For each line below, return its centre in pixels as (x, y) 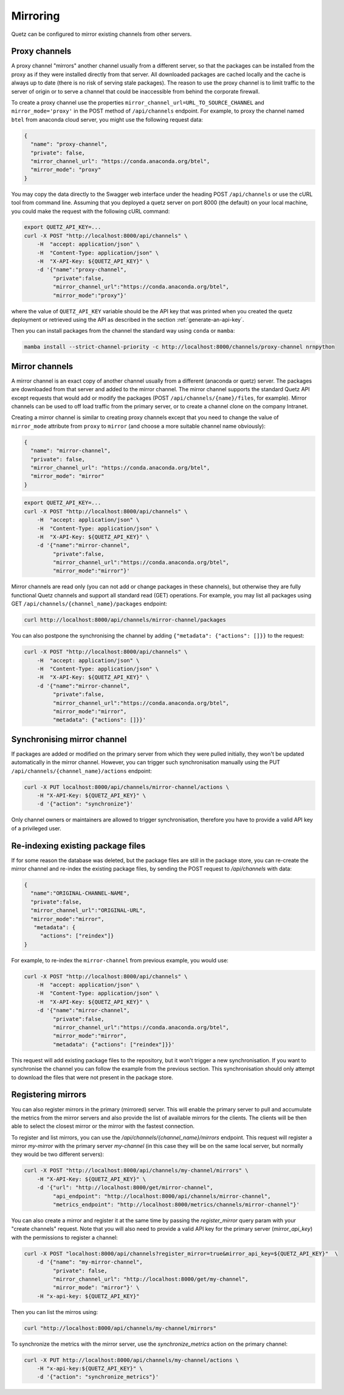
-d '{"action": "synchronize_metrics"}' (98, 1377)
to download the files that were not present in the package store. (92, 1077)
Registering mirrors (49, 1095)
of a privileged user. (36, 828)
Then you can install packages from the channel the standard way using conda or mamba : (123, 331)
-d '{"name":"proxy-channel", (82, 270)
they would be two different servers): (58, 1154)
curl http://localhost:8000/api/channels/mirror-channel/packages (125, 620)
